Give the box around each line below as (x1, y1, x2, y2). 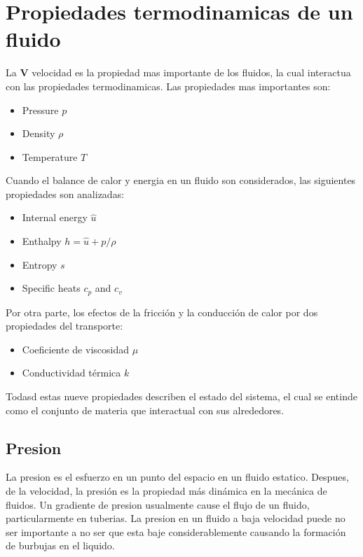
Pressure (22, 102, 59, 117)
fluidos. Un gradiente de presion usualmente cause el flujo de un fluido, (6, 497, 310, 512)
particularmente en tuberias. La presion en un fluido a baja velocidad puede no (6, 511, 345, 526)
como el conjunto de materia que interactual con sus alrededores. (6, 402, 285, 417)
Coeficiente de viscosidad (22, 341, 129, 356)
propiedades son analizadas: (6, 186, 125, 201)
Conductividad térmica (22, 365, 121, 380)
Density (22, 126, 55, 141)
